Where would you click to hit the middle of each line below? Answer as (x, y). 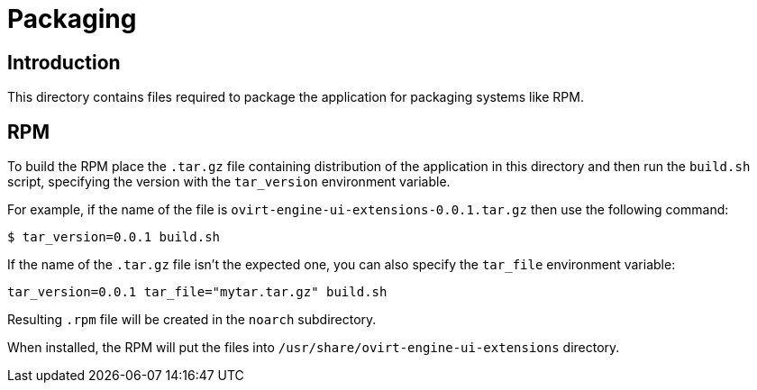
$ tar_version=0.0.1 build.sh (114, 237)
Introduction (64, 62)
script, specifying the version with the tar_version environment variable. (229, 182)
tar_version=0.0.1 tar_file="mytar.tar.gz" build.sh (197, 292)
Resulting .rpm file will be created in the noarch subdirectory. (192, 320)
